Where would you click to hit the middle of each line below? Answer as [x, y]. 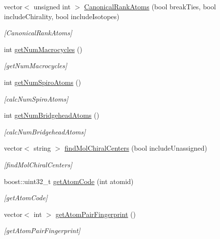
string [42, 148]
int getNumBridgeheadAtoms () [52, 115]
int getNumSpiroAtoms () [43, 82]
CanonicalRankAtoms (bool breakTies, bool [150, 6]
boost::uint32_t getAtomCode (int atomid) [69, 181]
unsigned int [52, 6]
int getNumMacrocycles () [43, 49]
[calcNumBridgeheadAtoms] [45, 131]
